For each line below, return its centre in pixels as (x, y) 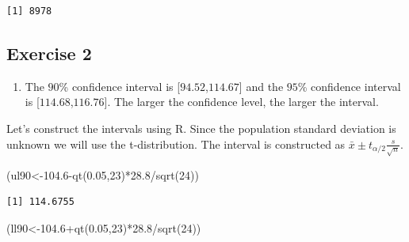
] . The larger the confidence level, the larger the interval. (241, 102)
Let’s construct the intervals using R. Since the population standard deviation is (201, 128)
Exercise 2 (49, 53)
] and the (261, 86)
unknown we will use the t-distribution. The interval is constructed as (176, 144)
